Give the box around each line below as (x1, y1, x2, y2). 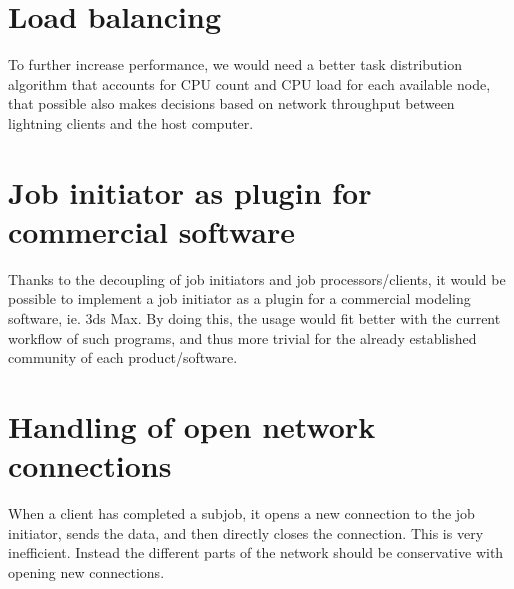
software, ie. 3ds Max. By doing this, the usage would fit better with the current (8, 308, 501, 328)
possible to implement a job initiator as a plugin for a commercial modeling (8, 288, 471, 309)
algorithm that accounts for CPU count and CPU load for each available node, (8, 73, 491, 94)
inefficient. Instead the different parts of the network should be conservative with (8, 542, 504, 563)
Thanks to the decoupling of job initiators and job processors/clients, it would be (8, 268, 506, 289)
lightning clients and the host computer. (8, 112, 254, 133)
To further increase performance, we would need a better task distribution (8, 54, 462, 75)
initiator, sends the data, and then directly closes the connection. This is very (8, 522, 484, 543)
